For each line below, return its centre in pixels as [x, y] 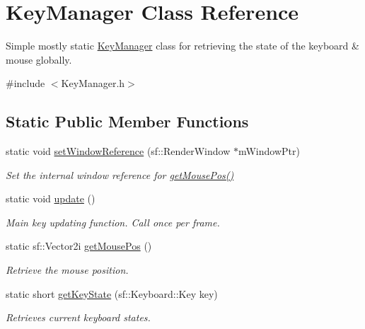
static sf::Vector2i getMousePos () [79, 246]
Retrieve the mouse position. [67, 270]
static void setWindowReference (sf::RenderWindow [118, 151]
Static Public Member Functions [127, 121]
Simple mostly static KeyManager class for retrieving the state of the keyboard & [182, 46]
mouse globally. [39, 59]
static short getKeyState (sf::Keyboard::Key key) [112, 293]
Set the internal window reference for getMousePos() [120, 174]
